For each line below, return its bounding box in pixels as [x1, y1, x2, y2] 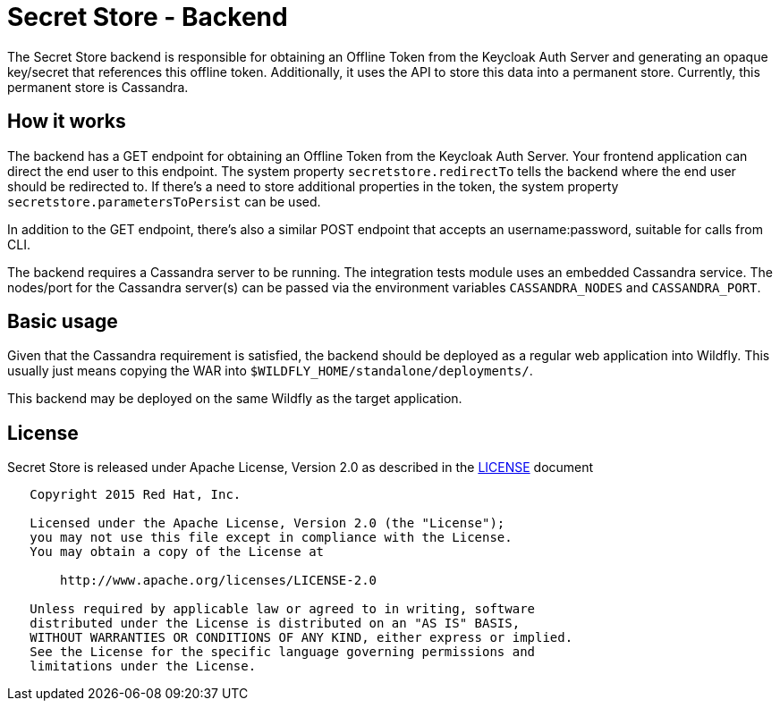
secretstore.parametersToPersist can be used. [7, 193, 321, 209]
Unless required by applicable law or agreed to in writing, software [30, 602, 536, 617]
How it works [7, 110, 126, 133]
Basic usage [7, 310, 118, 333]
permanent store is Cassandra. [7, 79, 189, 95]
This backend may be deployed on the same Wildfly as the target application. [7, 391, 462, 407]
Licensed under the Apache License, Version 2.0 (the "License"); [30, 516, 505, 531]
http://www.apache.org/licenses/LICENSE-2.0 [60, 573, 377, 588]
